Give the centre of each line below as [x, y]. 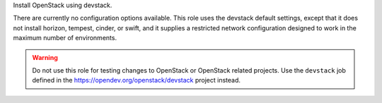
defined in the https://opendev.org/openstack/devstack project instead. [136, 80]
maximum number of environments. [65, 38]
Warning [45, 57]
